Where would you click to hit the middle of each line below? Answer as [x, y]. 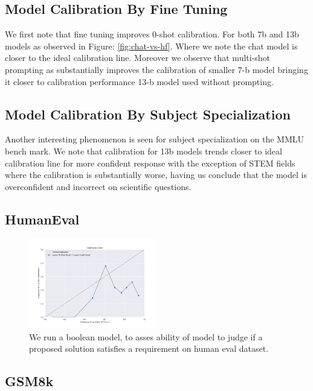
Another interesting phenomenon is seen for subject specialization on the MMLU [154, 139]
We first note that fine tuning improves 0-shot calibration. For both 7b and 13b [152, 34]
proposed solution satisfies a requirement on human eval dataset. [149, 348]
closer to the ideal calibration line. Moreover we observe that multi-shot [138, 58]
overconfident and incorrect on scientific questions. [98, 186]
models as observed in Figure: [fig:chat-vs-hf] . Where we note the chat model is [151, 46]
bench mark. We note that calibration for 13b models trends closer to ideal [144, 151]
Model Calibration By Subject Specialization [148, 114]
